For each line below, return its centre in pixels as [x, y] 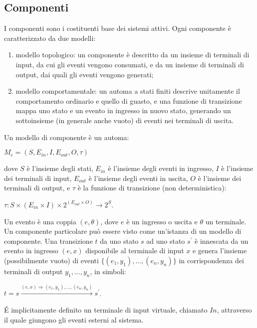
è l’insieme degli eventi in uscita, [138, 178]
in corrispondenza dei [211, 260]
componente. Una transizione [48, 241]
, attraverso [234, 310]
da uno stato [119, 241]
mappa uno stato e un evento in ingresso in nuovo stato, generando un [123, 110]
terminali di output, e [37, 188]
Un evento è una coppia [40, 221]
